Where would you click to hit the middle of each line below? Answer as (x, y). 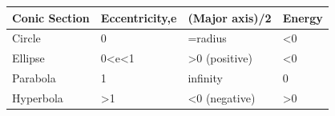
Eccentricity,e (139, 17)
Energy (303, 17)
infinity (205, 78)
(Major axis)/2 (230, 17)
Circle (26, 38)
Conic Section (51, 17)
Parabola (34, 78)
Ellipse (28, 58)
